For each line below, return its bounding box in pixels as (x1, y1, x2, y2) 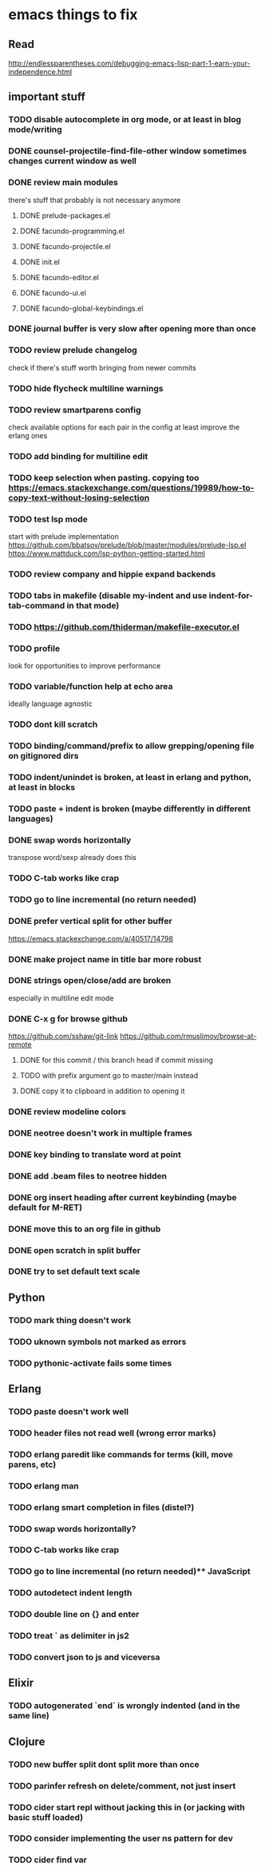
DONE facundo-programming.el (19, 226, 125, 236)
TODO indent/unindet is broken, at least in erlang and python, (8, 772, 251, 783)
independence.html (8, 67, 73, 77)
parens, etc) (8, 1459, 57, 1470)
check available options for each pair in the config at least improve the (8, 422, 240, 432)
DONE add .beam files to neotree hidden (8, 1170, 168, 1181)
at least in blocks (8, 782, 76, 793)
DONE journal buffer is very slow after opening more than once (8, 323, 257, 335)
